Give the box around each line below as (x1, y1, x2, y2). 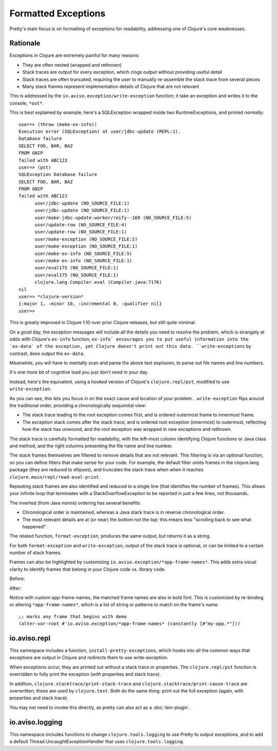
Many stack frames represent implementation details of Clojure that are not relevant (22, 84, 200, 90)
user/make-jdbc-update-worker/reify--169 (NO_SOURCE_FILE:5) (34, 214, 192, 221)
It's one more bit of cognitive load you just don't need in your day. (9, 369, 149, 375)
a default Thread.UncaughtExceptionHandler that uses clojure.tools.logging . (9, 739, 184, 745)
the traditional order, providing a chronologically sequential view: (9, 403, 146, 409)
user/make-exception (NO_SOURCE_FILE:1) (34, 244, 138, 249)
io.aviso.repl (9, 634, 51, 642)
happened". (22, 523, 47, 529)
